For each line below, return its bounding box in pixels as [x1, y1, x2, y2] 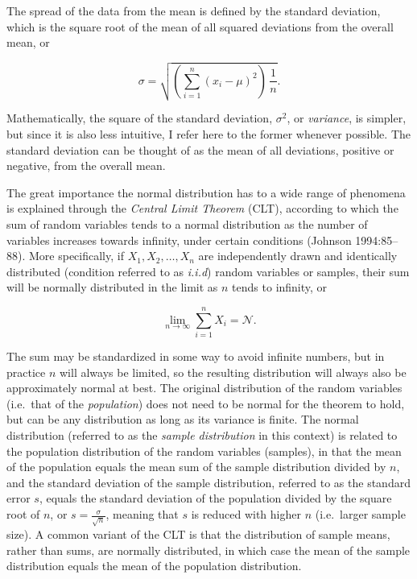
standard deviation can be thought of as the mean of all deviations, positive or [6, 141, 394, 158]
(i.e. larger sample [315, 506, 406, 523]
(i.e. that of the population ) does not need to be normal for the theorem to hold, [6, 395, 405, 412]
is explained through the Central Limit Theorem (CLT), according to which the [6, 200, 398, 217]
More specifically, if [28, 247, 124, 264]
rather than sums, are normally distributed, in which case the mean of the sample [6, 541, 411, 558]
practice [6, 363, 46, 380]
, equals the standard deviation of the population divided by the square [39, 490, 392, 507]
